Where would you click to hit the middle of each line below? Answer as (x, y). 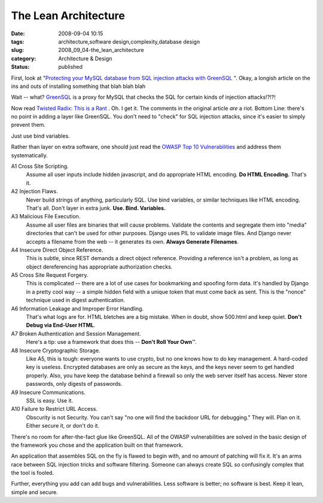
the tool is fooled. (32, 473)
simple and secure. (34, 492)
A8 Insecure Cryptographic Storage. (56, 350)
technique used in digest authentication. (76, 300)
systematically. (29, 155)
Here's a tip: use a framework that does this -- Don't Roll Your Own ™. (112, 342)
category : (24, 58)
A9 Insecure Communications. (48, 392)
